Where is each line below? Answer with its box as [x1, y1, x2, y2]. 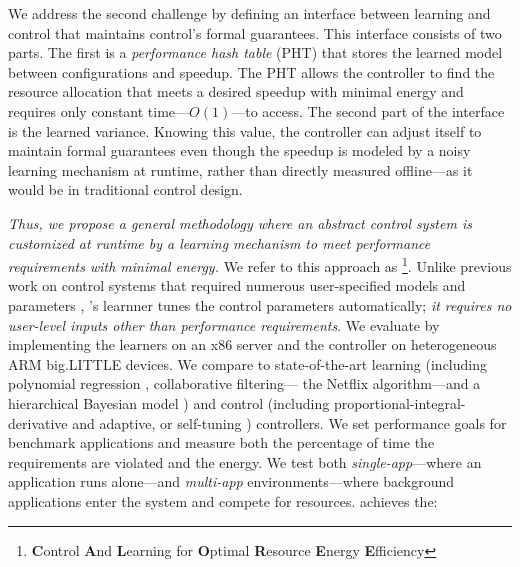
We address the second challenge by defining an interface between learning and [8, 3, 491, 23]
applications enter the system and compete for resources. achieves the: [8, 490, 438, 511]
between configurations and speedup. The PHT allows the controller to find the [8, 61, 495, 82]
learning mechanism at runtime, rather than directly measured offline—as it [8, 159, 473, 180]
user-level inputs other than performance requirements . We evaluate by [8, 314, 440, 335]
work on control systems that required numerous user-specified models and [8, 275, 466, 296]
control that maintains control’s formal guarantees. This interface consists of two [8, 22, 502, 43]
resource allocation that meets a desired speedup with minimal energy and [8, 81, 464, 102]
